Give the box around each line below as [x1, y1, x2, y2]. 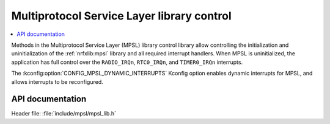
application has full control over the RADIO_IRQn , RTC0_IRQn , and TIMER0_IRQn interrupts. [11, 58, 243, 66]
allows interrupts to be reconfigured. [11, 78, 103, 85]
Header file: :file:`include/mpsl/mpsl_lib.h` [11, 110, 116, 117]
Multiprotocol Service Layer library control [11, 9, 232, 22]
